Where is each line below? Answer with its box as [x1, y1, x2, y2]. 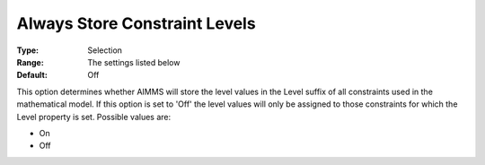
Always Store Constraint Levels [16, 13, 256, 33]
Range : [16, 56, 44, 67]
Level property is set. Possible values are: [16, 111, 172, 122]
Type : [16, 45, 40, 56]
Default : [16, 70, 48, 81]
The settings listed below [87, 56, 181, 67]
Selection [87, 45, 123, 56]
